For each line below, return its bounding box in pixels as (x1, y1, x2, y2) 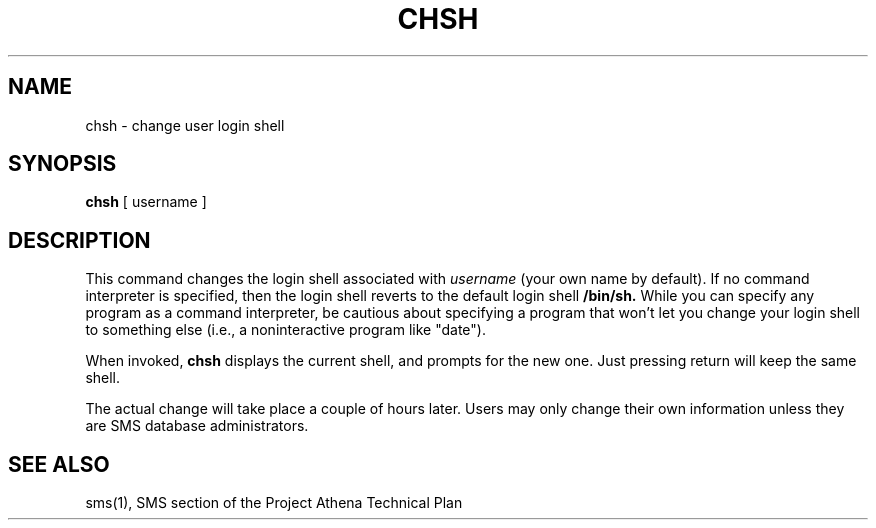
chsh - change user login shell (85, 116, 285, 134)
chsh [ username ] (85, 193, 207, 211)
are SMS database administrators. (85, 417, 309, 435)
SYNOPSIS (8, 151, 117, 177)
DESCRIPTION (8, 227, 151, 253)
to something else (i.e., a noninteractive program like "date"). (85, 321, 486, 339)
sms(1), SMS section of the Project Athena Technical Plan (85, 494, 463, 512)
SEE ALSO (8, 451, 110, 477)
